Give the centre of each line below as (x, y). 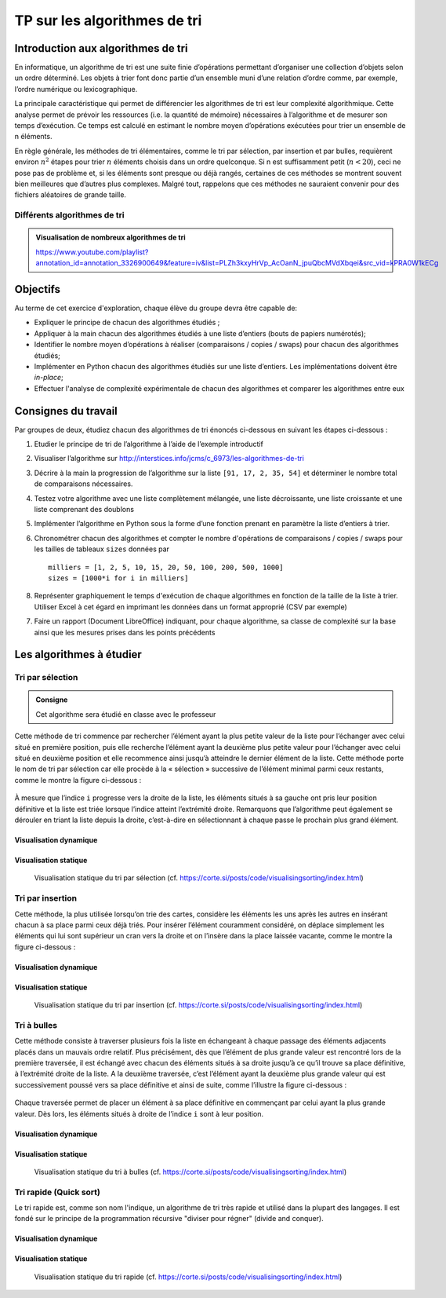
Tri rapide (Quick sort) (58, 1192)
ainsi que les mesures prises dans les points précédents (125, 632)
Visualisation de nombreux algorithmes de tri (111, 238)
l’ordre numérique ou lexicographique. (76, 89)
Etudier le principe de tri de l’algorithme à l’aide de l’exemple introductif (149, 444)
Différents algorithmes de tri (69, 215)
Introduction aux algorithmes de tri (101, 48)
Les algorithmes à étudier (78, 654)
